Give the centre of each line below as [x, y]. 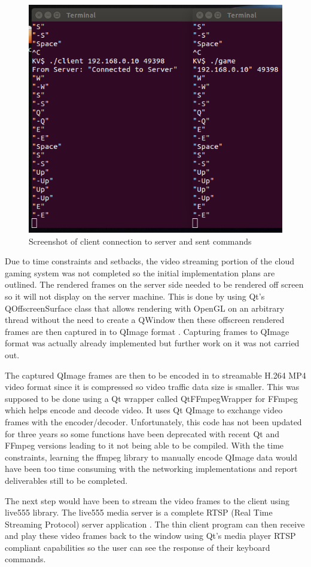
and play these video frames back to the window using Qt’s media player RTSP [150, 536]
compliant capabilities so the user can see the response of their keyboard [138, 547]
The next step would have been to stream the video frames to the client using [147, 500]
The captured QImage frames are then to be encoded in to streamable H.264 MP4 [155, 375]
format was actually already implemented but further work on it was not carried [152, 343]
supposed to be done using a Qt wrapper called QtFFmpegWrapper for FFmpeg [152, 398]
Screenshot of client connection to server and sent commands [140, 241]
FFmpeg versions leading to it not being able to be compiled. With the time [144, 445]
